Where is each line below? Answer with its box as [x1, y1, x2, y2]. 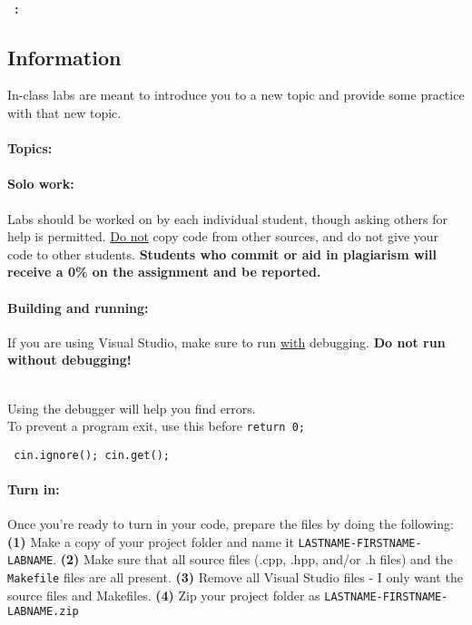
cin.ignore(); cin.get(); [14, 448, 170, 462]
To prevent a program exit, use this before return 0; [7, 416, 306, 435]
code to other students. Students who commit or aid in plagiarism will [7, 244, 437, 263]
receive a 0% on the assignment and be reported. [7, 262, 321, 281]
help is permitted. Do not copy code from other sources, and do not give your [7, 227, 439, 246]
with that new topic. [7, 103, 122, 122]
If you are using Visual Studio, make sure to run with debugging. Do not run [7, 332, 446, 351]
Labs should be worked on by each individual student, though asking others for [7, 209, 447, 228]
